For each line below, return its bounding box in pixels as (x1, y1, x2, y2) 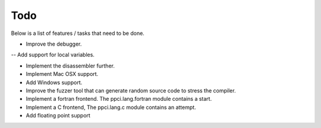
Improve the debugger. (26, 40, 82, 47)
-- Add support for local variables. (11, 51, 95, 59)
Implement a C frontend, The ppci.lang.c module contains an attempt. (26, 104, 196, 111)
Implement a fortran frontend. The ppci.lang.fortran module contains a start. (26, 95, 212, 103)
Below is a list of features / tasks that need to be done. (11, 30, 145, 37)
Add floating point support (26, 112, 90, 119)
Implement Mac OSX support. (26, 71, 99, 78)
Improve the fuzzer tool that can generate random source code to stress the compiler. (26, 87, 236, 94)
